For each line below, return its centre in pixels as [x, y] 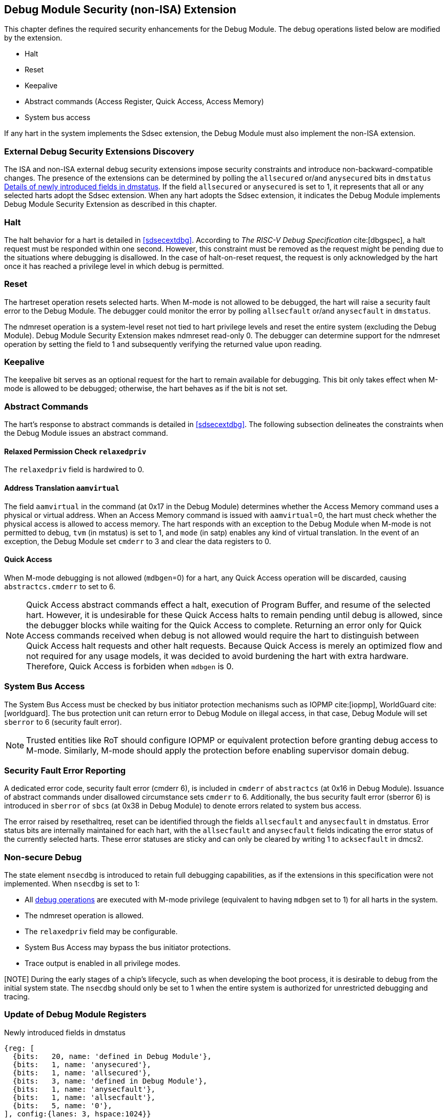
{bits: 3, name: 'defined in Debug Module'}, [110, 1081]
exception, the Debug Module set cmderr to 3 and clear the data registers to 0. [138, 541]
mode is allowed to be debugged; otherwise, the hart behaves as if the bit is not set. [146, 389]
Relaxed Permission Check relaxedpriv [75, 451]
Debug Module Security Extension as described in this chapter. [110, 204]
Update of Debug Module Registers [75, 1015]
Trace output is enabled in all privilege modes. [103, 963]
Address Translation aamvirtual [62, 488]
